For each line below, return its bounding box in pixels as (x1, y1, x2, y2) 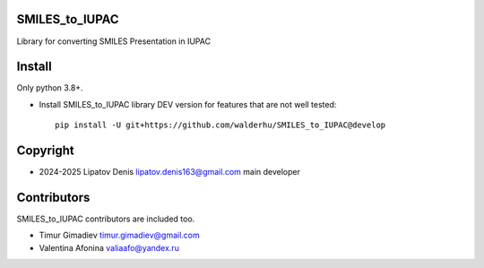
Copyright (16, 143, 75, 159)
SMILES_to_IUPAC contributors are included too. (16, 213, 195, 224)
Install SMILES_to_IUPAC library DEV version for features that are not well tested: (39, 99, 337, 109)
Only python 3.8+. (16, 82, 84, 93)
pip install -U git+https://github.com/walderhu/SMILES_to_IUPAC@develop (55, 120, 386, 130)
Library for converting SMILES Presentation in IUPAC (16, 36, 211, 47)
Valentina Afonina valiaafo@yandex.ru (39, 242, 179, 253)
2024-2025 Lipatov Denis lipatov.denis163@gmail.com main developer (39, 167, 300, 177)
